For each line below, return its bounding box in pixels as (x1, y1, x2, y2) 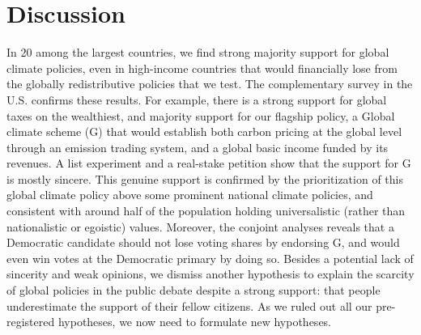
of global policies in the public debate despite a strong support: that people (6, 282, 381, 299)
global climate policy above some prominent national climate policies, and (6, 186, 373, 203)
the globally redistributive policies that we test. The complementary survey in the (6, 75, 413, 92)
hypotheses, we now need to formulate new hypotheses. (57, 313, 332, 330)
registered (6, 313, 55, 330)
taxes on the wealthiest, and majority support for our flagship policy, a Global (6, 107, 395, 124)
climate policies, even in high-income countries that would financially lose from (6, 59, 398, 76)
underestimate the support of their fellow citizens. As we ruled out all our (6, 297, 372, 314)
